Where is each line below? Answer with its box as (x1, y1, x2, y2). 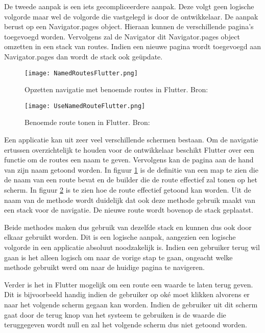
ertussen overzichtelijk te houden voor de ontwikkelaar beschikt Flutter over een (4, 144, 254, 155)
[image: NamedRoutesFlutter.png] (25, 69, 138, 77)
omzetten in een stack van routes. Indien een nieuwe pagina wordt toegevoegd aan (4, 41, 261, 52)
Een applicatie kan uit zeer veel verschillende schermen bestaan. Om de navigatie (4, 134, 258, 145)
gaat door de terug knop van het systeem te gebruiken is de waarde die (4, 309, 226, 320)
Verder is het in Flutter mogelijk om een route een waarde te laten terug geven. (4, 279, 253, 289)
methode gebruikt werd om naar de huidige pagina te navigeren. (4, 262, 205, 273)
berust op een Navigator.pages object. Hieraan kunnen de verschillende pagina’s (4, 21, 254, 32)
